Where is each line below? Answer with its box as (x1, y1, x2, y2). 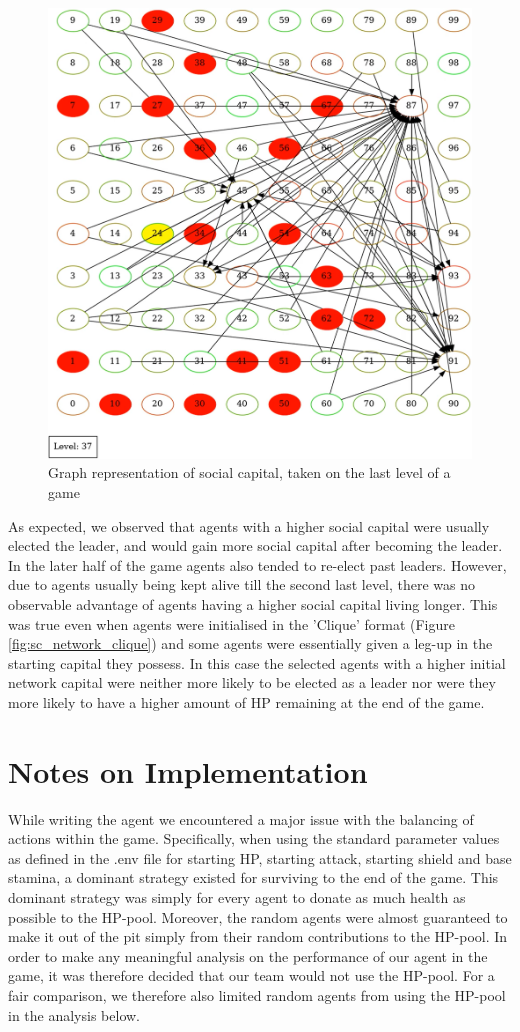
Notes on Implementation (8, 750, 368, 791)
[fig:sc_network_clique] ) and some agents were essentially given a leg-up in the (8, 633, 493, 654)
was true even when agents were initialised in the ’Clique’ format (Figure (8, 613, 456, 634)
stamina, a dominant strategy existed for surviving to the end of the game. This (8, 867, 499, 888)
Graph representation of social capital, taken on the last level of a (48, 462, 451, 483)
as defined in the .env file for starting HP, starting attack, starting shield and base (8, 847, 512, 868)
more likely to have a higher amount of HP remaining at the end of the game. (8, 691, 485, 712)
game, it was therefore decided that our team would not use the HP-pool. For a (8, 965, 495, 986)
